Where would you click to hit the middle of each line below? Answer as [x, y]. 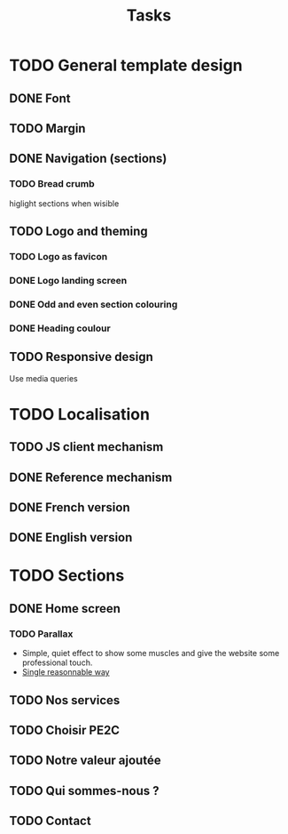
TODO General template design [126, 65]
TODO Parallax [41, 634]
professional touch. [57, 662]
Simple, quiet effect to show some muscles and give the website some [151, 654]
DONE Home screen [65, 609]
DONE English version [71, 537]
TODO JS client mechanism [86, 447]
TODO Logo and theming [78, 232]
